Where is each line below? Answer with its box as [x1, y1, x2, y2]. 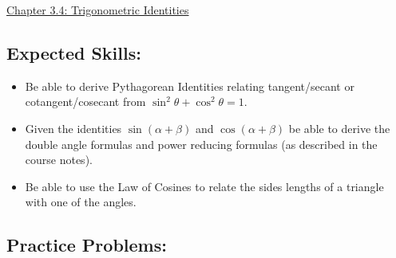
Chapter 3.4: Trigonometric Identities [6, 2, 189, 18]
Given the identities [25, 119, 122, 136]
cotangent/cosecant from [25, 93, 146, 110]
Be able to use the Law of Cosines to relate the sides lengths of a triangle [25, 178, 384, 194]
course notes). [25, 151, 93, 168]
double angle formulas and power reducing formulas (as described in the [25, 135, 378, 152]
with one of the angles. [25, 193, 137, 210]
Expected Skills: [6, 40, 141, 64]
